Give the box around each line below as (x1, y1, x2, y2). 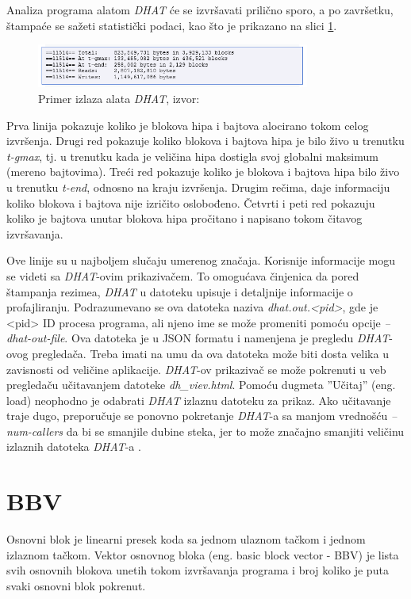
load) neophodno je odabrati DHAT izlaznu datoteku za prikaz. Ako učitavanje (6, 391, 391, 408)
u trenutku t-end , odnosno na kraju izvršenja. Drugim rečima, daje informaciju (6, 178, 390, 195)
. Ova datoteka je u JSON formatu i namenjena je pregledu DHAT (64, 330, 390, 346)
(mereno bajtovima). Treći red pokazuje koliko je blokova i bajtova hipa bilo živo (6, 163, 400, 180)
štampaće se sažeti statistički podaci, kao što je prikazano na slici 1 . (6, 17, 337, 33)
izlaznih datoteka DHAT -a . (6, 438, 141, 455)
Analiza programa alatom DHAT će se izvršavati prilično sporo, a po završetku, (6, 2, 394, 17)
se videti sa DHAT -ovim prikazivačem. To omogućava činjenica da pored (6, 267, 359, 284)
